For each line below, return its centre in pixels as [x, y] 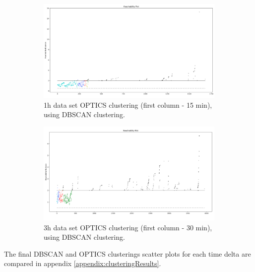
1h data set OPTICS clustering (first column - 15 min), [128, 104]
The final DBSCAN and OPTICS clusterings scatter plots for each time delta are [127, 253]
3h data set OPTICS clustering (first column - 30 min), [128, 227]
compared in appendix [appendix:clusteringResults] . [83, 263]
